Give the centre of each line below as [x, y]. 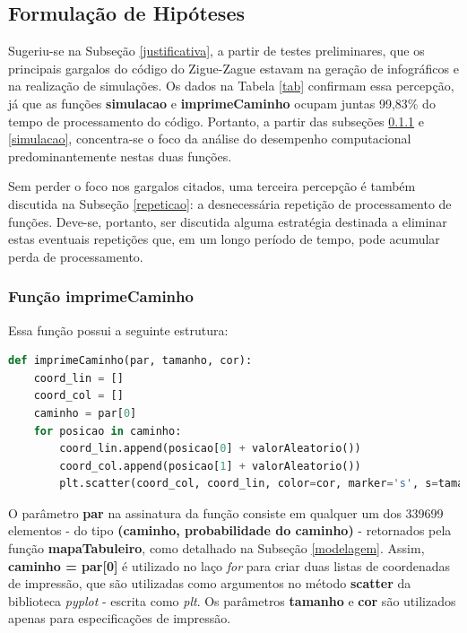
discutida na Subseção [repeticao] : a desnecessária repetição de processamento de [230, 203]
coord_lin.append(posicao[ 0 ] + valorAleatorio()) [210, 449]
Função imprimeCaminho [101, 296]
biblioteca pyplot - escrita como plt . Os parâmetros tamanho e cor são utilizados [232, 600]
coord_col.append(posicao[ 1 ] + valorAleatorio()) [210, 466]
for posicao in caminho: [108, 431]
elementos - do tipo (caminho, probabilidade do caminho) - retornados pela [230, 530]
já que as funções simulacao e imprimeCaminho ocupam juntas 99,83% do [222, 103]
